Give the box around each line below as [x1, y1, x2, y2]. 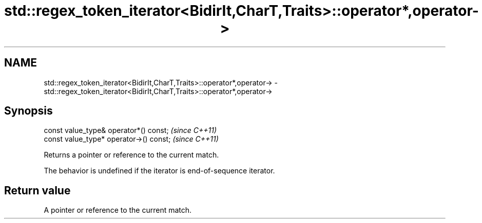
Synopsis [4, 104, 53, 118]
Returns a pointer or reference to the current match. [44, 150, 219, 160]
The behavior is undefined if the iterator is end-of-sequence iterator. [44, 166, 275, 175]
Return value [4, 184, 71, 197]
